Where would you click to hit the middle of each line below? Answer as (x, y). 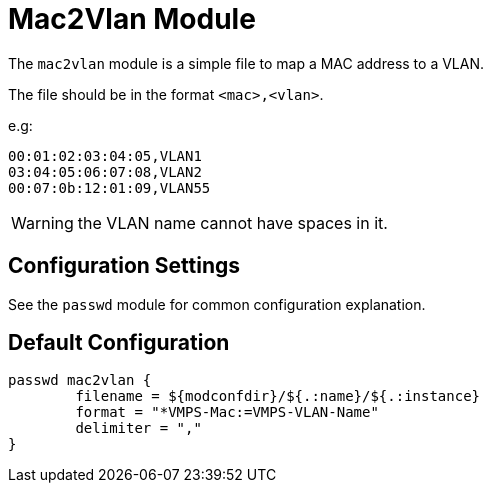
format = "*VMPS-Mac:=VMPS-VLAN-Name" (227, 412)
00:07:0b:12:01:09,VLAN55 (109, 187)
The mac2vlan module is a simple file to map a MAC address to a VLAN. (246, 63)
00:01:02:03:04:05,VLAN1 (105, 155)
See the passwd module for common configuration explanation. (217, 304)
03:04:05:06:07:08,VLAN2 (105, 171)
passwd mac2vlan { (80, 380)
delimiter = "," (138, 428)
